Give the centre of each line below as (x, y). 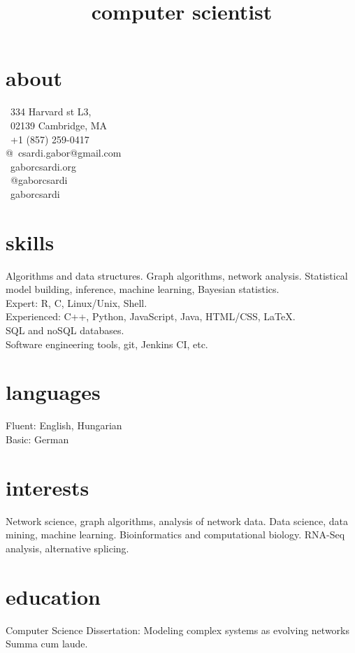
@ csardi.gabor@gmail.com (64, 153)
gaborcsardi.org (43, 166)
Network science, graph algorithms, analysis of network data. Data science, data (177, 521)
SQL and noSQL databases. (65, 330)
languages (53, 392)
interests (48, 487)
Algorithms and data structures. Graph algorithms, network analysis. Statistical (177, 275)
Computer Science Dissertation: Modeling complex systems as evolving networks (177, 630)
